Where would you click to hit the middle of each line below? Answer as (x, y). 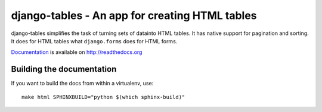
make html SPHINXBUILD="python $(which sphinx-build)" (103, 97)
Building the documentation (64, 69)
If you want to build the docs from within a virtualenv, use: (82, 84)
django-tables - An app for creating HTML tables (134, 15)
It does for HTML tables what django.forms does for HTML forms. (94, 41)
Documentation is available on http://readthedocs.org (77, 52)
